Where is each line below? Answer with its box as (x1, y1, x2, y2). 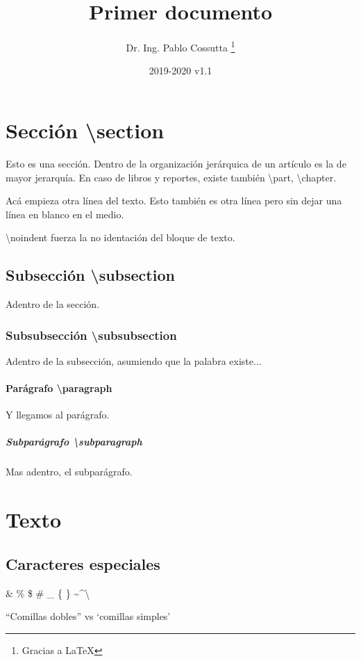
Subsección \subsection (6, 264, 175, 286)
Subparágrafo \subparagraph (6, 434, 142, 449)
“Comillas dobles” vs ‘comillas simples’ (6, 609, 171, 623)
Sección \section (6, 115, 165, 144)
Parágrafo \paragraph (6, 381, 112, 395)
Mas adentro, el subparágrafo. (6, 464, 133, 479)
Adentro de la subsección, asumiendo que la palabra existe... (6, 353, 262, 368)
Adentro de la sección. (6, 297, 100, 311)
